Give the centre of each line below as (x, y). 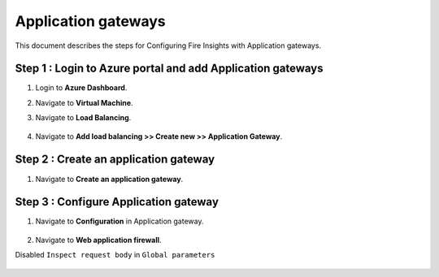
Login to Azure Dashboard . (81, 88)
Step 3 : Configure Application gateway (117, 202)
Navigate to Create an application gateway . (109, 179)
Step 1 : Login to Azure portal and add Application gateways (170, 69)
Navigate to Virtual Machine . (84, 102)
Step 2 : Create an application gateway (115, 160)
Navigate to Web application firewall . (98, 240)
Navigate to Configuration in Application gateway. (120, 221)
